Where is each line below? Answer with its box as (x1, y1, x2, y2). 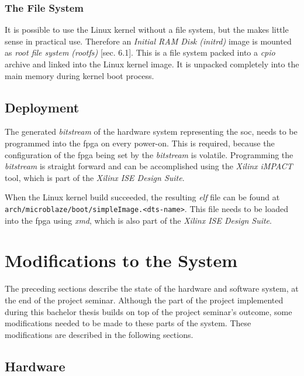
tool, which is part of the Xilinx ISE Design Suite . (5, 171, 185, 183)
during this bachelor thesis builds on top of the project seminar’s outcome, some (5, 305, 292, 317)
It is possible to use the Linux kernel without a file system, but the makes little (5, 23, 289, 36)
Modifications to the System (5, 248, 238, 272)
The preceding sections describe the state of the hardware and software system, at (5, 282, 299, 295)
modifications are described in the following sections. (5, 328, 194, 340)
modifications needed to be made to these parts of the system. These (5, 317, 251, 329)
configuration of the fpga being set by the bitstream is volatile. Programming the (5, 148, 293, 160)
